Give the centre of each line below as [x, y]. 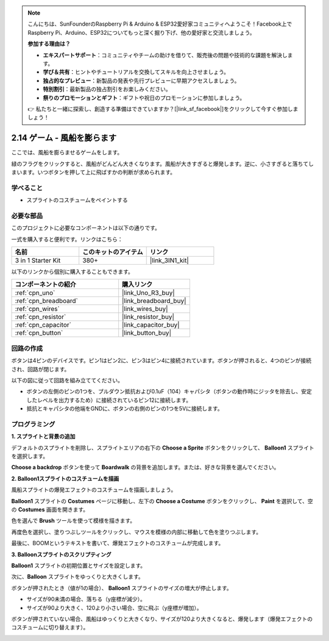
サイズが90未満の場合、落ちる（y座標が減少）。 [86, 599]
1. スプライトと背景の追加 [43, 437]
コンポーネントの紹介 [45, 285]
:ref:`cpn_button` [39, 333]
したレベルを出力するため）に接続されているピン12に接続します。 [109, 400]
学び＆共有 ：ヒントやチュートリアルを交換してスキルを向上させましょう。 [136, 72]
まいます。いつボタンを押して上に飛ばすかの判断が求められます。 [94, 172]
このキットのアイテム [113, 252]
